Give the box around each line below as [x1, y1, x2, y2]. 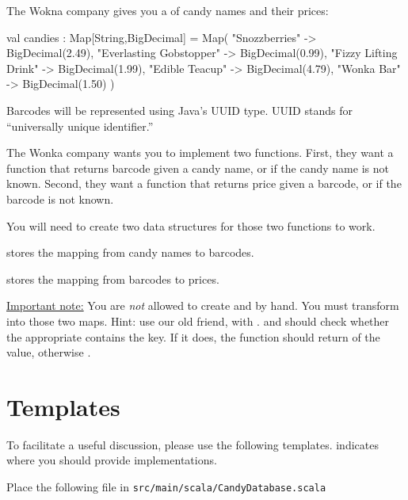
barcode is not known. [6, 190, 114, 207]
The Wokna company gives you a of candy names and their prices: [6, 2, 329, 18]
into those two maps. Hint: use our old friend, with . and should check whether [6, 312, 390, 329]
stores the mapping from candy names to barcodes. [6, 244, 254, 261]
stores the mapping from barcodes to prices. [6, 270, 219, 287]
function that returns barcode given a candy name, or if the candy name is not [6, 159, 389, 176]
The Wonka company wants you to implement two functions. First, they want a [6, 144, 394, 161]
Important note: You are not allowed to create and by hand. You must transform [6, 297, 399, 314]
